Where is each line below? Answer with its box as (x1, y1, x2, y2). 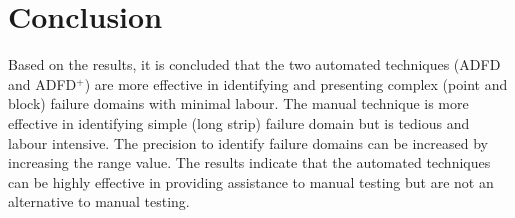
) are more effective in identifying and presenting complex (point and (84, 73, 508, 94)
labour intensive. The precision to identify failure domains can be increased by (8, 132, 488, 153)
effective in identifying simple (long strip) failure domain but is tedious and (8, 112, 470, 133)
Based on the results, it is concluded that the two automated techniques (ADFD (8, 54, 501, 75)
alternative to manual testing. (8, 191, 190, 212)
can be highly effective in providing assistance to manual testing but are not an (8, 171, 494, 192)
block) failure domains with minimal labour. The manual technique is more (8, 93, 469, 114)
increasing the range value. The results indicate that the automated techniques (8, 152, 491, 173)
